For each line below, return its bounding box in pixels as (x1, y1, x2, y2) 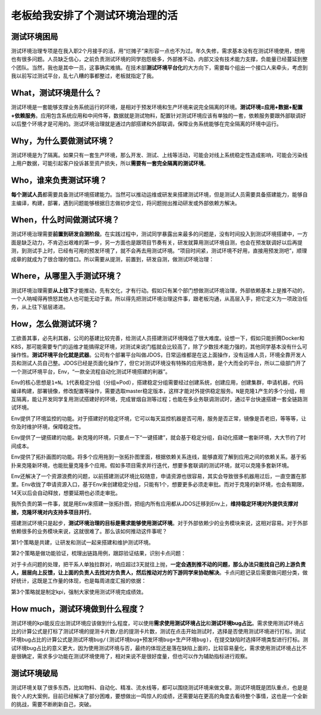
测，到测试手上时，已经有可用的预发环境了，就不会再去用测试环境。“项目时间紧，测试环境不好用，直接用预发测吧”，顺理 (11, 247, 307, 254)
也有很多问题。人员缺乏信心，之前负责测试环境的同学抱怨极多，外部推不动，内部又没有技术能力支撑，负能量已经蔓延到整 (11, 55, 308, 63)
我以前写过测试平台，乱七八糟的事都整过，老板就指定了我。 (11, 72, 157, 80)
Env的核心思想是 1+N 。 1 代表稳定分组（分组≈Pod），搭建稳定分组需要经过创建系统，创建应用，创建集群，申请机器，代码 (11, 379, 304, 386)
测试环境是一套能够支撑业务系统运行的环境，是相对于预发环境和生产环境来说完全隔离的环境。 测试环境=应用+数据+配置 (11, 104, 303, 111)
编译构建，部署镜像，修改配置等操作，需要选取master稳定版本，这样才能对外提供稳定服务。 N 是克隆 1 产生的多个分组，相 (11, 387, 306, 394)
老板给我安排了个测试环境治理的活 (11, 9, 178, 22)
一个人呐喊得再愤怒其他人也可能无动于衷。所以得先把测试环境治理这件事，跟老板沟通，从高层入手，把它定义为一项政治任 (11, 295, 308, 302)
